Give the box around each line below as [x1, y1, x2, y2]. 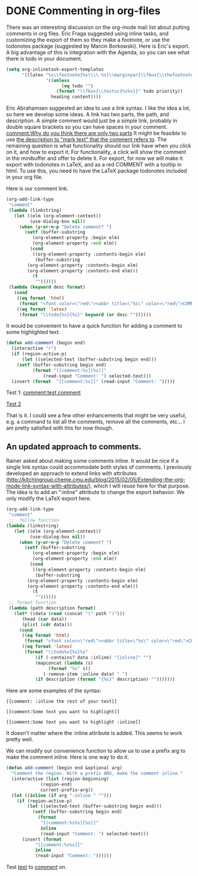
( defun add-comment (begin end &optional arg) [6, 765, 123, 771]
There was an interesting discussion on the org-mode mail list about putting [6, 24, 190, 31]
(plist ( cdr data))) [21, 622, 72, 627]
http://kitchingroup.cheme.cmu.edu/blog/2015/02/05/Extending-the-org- [8, 476, 186, 483]
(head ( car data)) [21, 616, 67, 622]
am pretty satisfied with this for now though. [6, 424, 114, 432]
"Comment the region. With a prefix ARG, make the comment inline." [11, 770, 183, 777]
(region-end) [40, 781, 72, 787]
